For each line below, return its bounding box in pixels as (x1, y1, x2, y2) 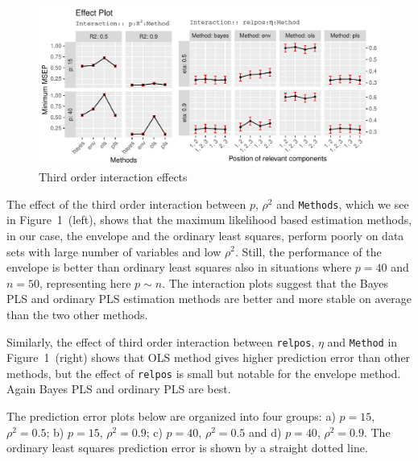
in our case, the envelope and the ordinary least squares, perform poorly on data (6, 226, 404, 243)
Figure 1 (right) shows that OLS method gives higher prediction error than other (6, 349, 411, 366)
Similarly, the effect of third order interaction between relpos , (6, 333, 315, 350)
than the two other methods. (6, 305, 148, 322)
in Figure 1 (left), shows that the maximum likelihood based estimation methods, (6, 211, 412, 228)
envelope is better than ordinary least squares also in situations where (6, 259, 352, 276)
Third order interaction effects (39, 168, 188, 185)
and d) (249, 423, 282, 440)
